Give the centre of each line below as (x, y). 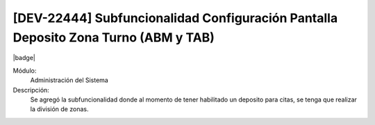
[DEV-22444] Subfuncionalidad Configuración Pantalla (175, 18)
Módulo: (25, 70)
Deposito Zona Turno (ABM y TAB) (114, 37)
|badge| (24, 58)
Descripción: (31, 90)
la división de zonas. (59, 109)
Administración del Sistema (69, 80)
